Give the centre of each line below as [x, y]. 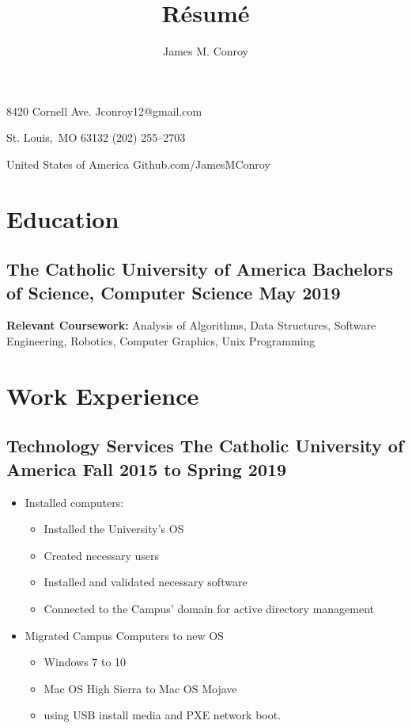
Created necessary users [102, 555]
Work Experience [103, 395]
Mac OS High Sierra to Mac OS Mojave [140, 688]
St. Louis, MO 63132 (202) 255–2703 [96, 137]
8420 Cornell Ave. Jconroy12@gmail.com [104, 111]
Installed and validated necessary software [146, 582]
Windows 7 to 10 [85, 662]
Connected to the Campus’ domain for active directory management [209, 608]
